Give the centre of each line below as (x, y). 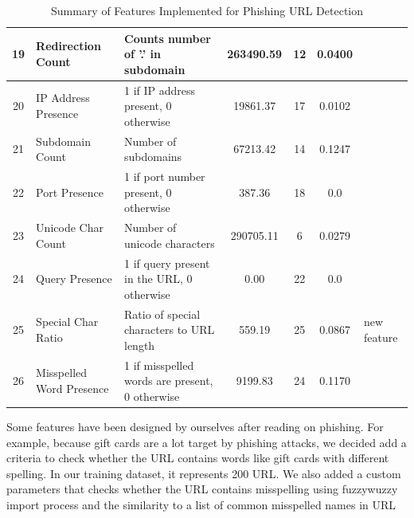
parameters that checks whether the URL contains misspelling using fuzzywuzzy (202, 489)
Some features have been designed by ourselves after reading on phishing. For (195, 426)
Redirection (68, 46)
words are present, (169, 381)
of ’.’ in (143, 54)
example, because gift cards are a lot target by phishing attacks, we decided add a (207, 442)
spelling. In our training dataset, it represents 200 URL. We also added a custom (204, 473)
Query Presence (74, 279)
